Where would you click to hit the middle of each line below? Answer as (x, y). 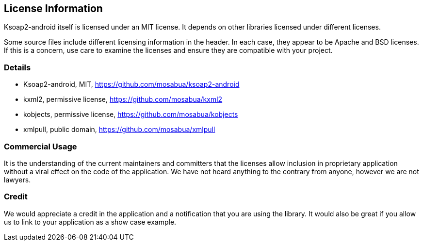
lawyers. (17, 180)
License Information (53, 8)
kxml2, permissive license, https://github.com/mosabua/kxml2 (123, 99)
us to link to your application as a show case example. (90, 222)
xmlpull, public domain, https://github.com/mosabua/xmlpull (119, 130)
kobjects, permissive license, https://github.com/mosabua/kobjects (131, 114)
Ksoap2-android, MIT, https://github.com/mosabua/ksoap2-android (131, 84)
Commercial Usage (41, 146)
